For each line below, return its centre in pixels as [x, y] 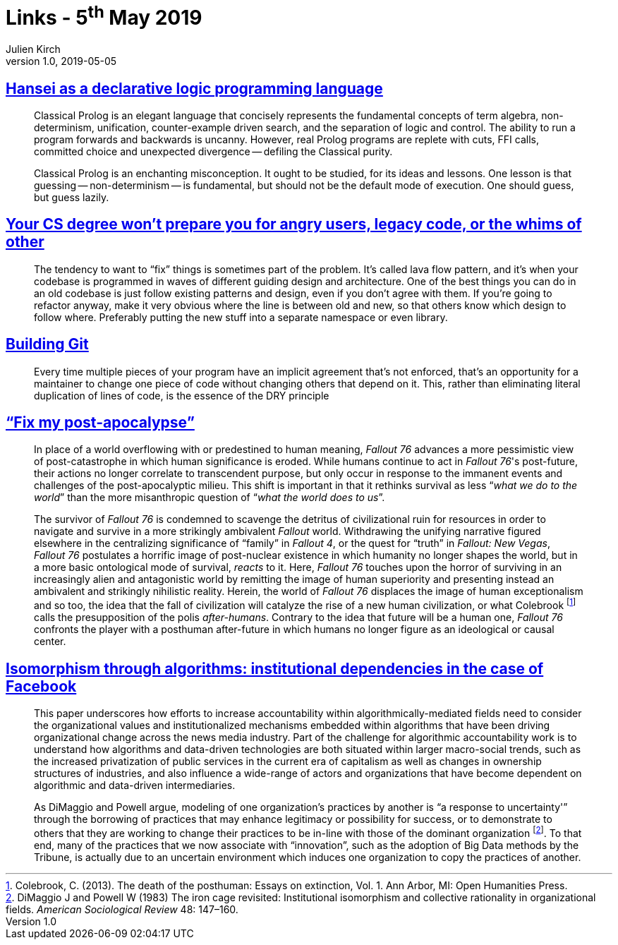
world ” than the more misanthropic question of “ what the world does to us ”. [210, 498]
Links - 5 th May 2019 [104, 16]
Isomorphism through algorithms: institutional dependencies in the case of [275, 668]
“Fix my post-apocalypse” [100, 423]
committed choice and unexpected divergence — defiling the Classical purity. [213, 151]
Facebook [41, 686]
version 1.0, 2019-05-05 [61, 61]
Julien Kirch [33, 49]
